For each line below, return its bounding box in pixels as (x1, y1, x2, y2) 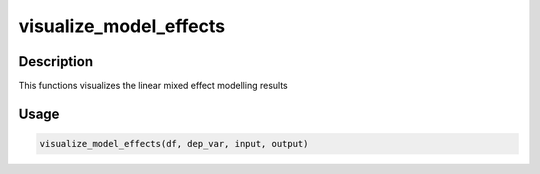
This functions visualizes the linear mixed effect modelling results (18, 80, 289, 92)
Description (18, 53, 94, 70)
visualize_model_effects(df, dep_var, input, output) (39, 138, 309, 150)
